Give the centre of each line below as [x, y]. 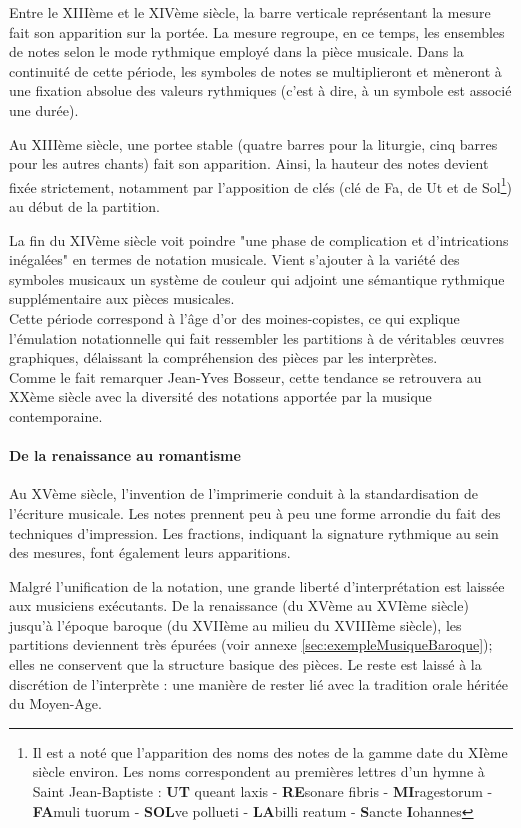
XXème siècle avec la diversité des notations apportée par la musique [220, 396]
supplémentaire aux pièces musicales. [122, 298]
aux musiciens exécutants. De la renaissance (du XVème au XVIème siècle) [239, 605]
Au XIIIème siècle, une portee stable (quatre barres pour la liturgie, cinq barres [253, 143]
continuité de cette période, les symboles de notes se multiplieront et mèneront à [255, 70]
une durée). [44, 109]
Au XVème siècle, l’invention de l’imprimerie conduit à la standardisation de [243, 493]
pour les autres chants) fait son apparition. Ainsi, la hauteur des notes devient [249, 163]
